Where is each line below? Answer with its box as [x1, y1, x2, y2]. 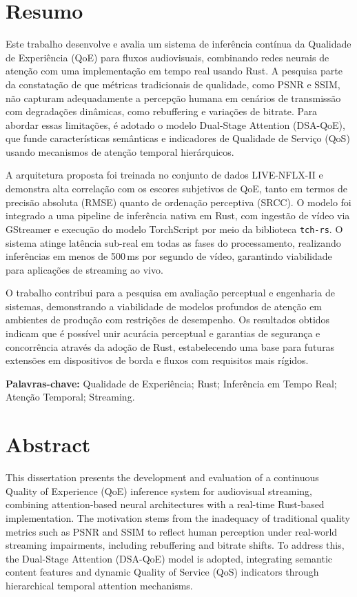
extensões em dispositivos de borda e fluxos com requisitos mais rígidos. [6, 353, 309, 367]
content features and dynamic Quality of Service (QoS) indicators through [6, 565, 319, 579]
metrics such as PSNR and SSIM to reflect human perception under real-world [6, 524, 338, 538]
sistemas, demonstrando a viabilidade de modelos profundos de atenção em [6, 298, 323, 313]
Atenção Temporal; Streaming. [6, 389, 135, 404]
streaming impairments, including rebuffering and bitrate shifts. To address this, [6, 538, 345, 552]
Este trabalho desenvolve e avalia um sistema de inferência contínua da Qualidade [6, 37, 351, 51]
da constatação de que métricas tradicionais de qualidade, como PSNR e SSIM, [6, 77, 340, 91]
